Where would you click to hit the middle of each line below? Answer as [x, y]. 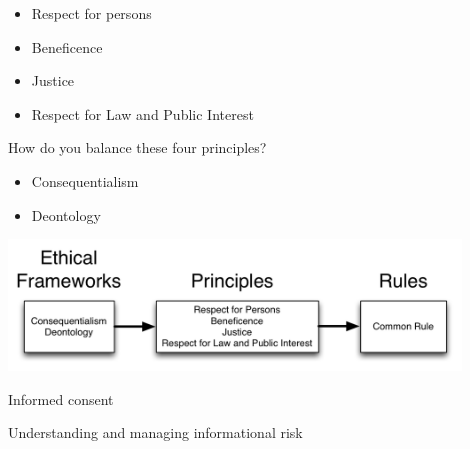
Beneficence [67, 46]
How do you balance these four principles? [137, 147]
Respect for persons [91, 13]
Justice [53, 80]
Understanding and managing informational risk [155, 432]
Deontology [66, 214]
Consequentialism [85, 180]
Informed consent [61, 398]
